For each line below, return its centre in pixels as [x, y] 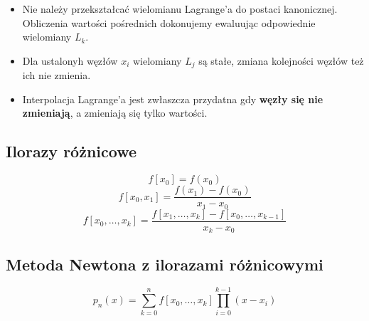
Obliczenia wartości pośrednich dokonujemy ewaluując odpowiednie [169, 22]
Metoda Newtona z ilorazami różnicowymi [165, 264]
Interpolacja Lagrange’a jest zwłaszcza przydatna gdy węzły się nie [173, 99]
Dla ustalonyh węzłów [70, 60]
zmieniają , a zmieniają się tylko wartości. [115, 113]
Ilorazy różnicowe [71, 151]
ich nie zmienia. [57, 75]
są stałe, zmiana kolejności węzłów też [281, 60]
